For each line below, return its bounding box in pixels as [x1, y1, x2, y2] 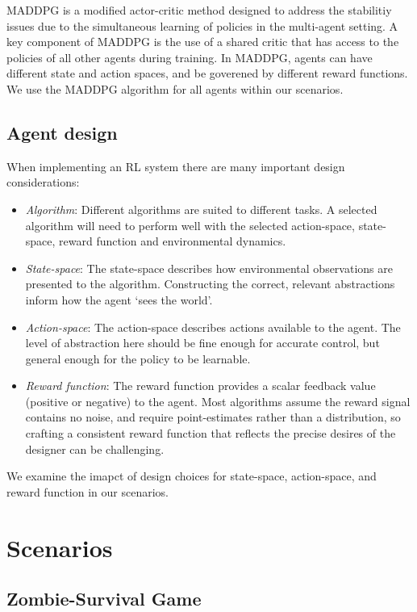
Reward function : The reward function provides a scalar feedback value [25, 377, 376, 394]
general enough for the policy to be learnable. [25, 350, 251, 367]
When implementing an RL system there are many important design [6, 157, 345, 174]
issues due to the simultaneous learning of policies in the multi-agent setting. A [6, 17, 398, 34]
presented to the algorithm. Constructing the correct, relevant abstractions [25, 275, 395, 292]
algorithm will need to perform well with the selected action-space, [25, 216, 355, 233]
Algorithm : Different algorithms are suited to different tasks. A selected [25, 200, 377, 217]
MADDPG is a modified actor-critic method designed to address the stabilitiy [6, 2, 392, 18]
